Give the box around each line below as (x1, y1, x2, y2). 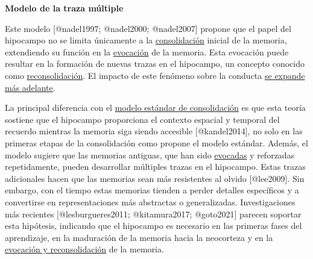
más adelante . (5, 81, 55, 93)
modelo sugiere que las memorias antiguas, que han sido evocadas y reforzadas (5, 148, 295, 161)
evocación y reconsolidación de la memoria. (5, 243, 164, 255)
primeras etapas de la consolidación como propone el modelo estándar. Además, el (5, 136, 308, 149)
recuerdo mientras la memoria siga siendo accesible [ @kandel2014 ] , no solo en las (5, 125, 303, 137)
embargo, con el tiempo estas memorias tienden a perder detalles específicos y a (5, 184, 299, 196)
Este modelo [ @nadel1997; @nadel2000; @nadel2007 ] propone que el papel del (5, 22, 291, 34)
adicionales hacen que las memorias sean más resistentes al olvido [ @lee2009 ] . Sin (5, 172, 305, 184)
